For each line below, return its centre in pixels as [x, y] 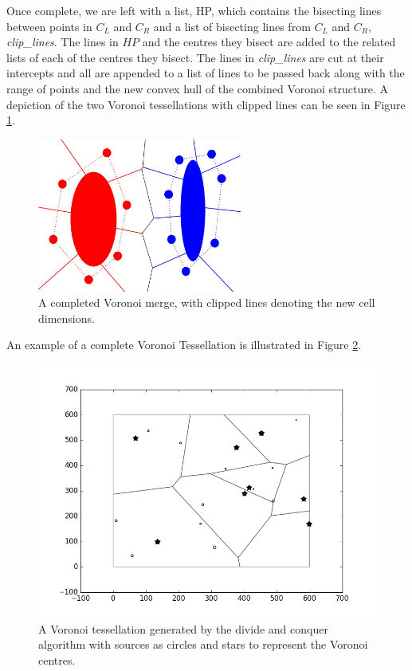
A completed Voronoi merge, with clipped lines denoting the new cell [207, 302]
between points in [49, 26]
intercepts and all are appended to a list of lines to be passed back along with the [206, 73]
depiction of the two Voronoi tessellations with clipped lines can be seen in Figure [206, 104]
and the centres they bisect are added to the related [269, 42]
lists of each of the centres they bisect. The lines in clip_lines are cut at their [195, 57]
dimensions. [67, 318]
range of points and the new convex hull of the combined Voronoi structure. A [198, 88]
